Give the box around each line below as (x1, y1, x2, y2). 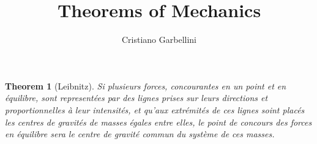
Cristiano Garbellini (121, 33, 196, 46)
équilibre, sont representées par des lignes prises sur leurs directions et (5, 91, 268, 104)
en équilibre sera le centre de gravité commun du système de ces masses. (5, 127, 275, 140)
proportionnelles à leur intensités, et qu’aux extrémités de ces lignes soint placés (5, 103, 305, 116)
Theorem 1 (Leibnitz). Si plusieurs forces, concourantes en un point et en (5, 79, 286, 92)
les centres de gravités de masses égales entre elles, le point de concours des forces (5, 115, 312, 128)
